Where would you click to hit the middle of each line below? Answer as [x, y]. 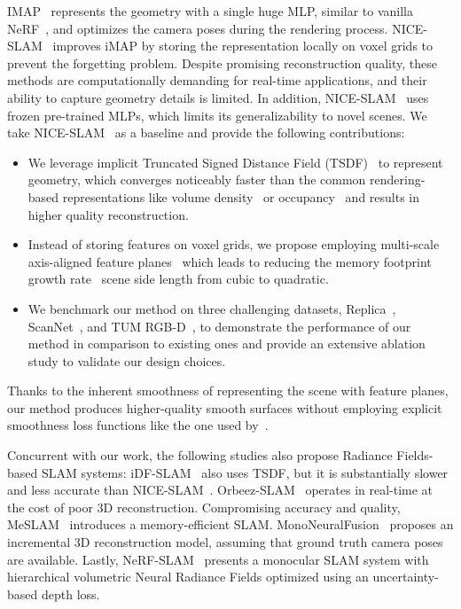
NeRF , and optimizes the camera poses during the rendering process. [198, 28]
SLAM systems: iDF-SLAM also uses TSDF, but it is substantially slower [245, 472]
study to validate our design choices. [127, 360]
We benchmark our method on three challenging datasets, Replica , [212, 308]
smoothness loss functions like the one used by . [138, 425]
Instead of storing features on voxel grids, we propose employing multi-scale [234, 244]
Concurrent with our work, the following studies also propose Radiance [200, 455]
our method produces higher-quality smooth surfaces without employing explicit [225, 407]
